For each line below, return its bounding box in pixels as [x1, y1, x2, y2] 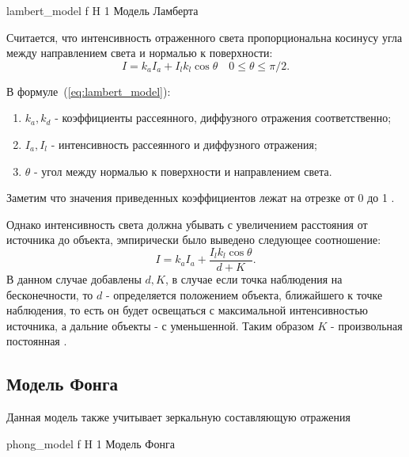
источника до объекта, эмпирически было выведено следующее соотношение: [6, 231, 381, 248]
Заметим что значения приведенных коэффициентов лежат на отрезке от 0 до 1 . [6, 189, 395, 206]
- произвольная [331, 317, 403, 333]
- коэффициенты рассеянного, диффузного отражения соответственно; [55, 109, 392, 126]
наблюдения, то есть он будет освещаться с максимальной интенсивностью [6, 302, 369, 318]
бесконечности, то [6, 286, 93, 303]
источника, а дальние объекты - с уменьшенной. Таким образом [6, 317, 314, 333]
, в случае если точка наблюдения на [165, 271, 343, 287]
